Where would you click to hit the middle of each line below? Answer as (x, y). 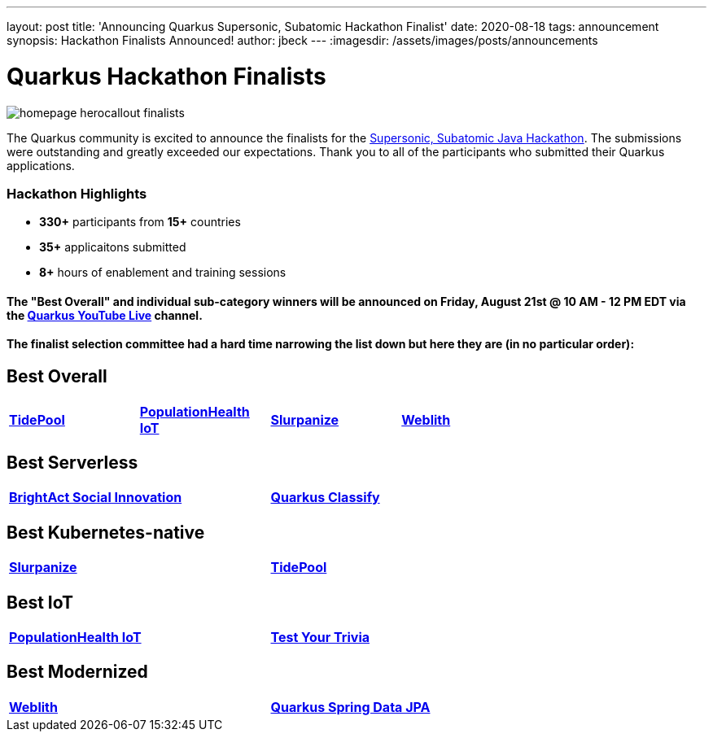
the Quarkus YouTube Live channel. (105, 315)
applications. (41, 165)
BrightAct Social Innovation (96, 498)
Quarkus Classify (325, 498)
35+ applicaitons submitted (113, 247)
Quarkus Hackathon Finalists (166, 76)
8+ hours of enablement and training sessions (163, 273)
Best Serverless (72, 462)
